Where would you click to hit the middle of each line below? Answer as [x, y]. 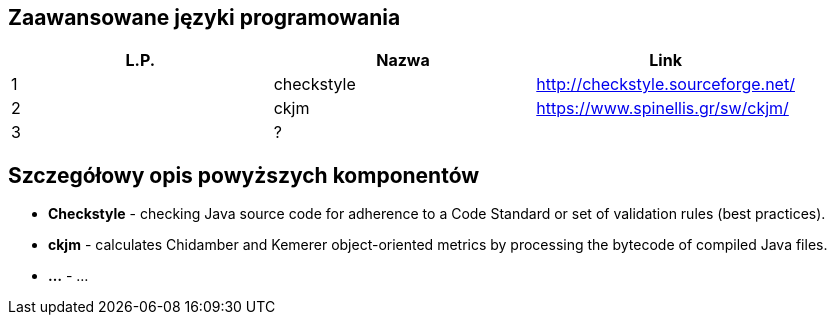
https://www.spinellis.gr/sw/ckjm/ [662, 108]
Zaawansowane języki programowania [204, 17]
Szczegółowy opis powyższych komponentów [244, 175]
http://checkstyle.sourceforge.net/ [665, 84]
